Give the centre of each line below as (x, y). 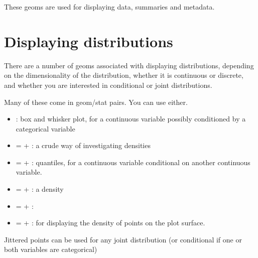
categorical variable (45, 128)
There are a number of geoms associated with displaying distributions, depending (129, 65)
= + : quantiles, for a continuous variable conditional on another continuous (133, 162)
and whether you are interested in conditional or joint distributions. (108, 85)
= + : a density (40, 189)
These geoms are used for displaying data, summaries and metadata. (109, 7)
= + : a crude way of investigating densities (83, 145)
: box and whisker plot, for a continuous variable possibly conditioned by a (131, 119)
